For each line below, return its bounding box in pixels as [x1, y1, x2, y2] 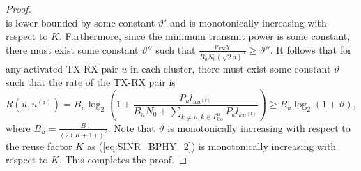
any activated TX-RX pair [6, 61, 118, 75]
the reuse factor [6, 138, 72, 153]
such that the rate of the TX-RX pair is [6, 75, 176, 89]
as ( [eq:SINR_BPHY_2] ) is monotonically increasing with [86, 138, 337, 153]
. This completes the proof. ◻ [59, 152, 187, 167]
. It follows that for [270, 42, 352, 57]
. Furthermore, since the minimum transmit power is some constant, [59, 29, 351, 43]
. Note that [107, 120, 155, 135]
